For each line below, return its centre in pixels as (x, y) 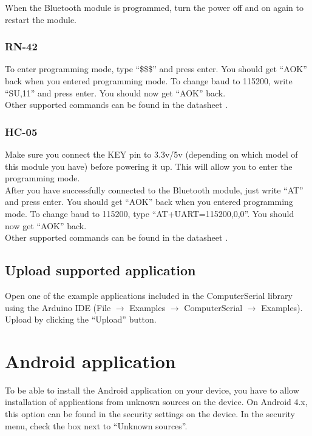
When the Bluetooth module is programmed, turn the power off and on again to (154, 7)
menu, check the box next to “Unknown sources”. (96, 425)
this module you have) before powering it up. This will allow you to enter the (149, 166)
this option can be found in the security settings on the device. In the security (150, 414)
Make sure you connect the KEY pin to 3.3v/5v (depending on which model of (151, 154)
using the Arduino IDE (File (58, 307)
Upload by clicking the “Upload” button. (81, 319)
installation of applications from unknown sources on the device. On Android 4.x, (156, 402)
